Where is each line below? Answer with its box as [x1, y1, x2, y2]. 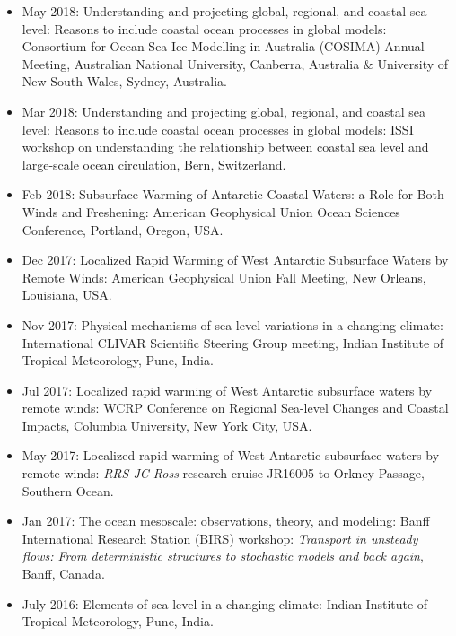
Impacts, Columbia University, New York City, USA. [22, 415, 312, 434]
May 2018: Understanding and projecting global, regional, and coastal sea [22, 2, 427, 20]
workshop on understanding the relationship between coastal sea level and [22, 137, 429, 156]
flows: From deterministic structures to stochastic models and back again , [22, 546, 424, 565]
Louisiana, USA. [22, 285, 112, 304]
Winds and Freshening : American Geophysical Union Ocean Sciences [22, 202, 400, 221]
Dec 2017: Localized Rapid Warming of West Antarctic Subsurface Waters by [22, 250, 449, 269]
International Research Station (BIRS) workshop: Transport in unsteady [22, 528, 418, 547]
